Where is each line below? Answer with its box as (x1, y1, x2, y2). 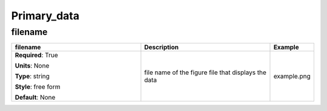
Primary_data (11, 9, 80, 22)
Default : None (15, 94, 56, 102)
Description (144, 43, 179, 51)
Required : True (15, 51, 59, 60)
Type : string (15, 72, 50, 81)
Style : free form (15, 83, 61, 91)
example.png (273, 72, 311, 81)
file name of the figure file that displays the (144, 68, 266, 77)
